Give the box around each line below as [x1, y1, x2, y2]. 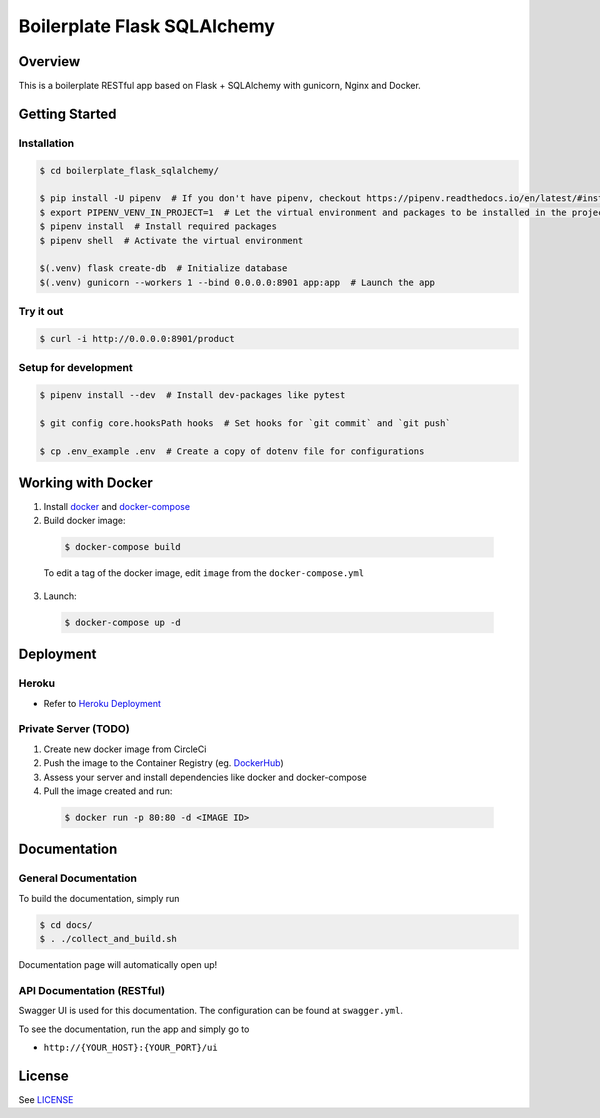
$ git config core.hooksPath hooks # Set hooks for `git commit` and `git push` [39, 417, 452, 429]
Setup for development [18, 361, 134, 375]
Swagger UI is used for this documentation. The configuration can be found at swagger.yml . [18, 1005, 404, 1017]
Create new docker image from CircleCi [43, 743, 207, 755]
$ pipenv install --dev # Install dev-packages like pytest [39, 390, 346, 401]
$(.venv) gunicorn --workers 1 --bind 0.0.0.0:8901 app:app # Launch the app [39, 276, 435, 288]
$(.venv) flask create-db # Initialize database [39, 263, 288, 274]
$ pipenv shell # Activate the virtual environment [39, 235, 304, 246]
